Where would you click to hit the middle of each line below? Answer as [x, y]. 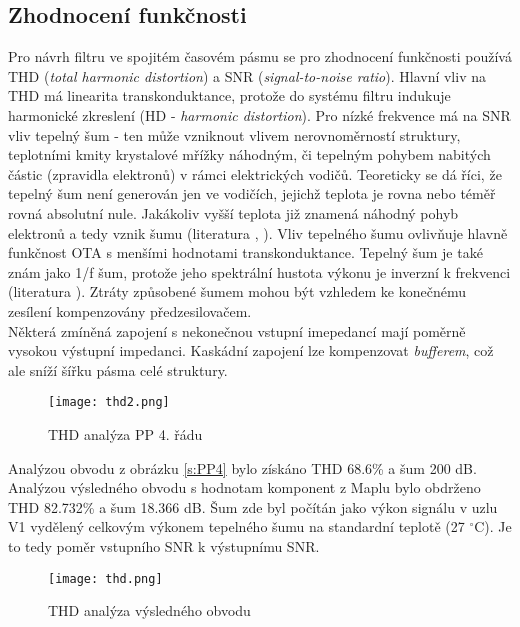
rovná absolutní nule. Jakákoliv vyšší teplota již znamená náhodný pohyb [233, 212]
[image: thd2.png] [109, 402]
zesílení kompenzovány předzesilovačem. [130, 310]
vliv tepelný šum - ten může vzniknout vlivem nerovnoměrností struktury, [234, 134]
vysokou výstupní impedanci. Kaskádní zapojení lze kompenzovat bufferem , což [251, 350]
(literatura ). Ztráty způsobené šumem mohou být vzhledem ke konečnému [237, 291]
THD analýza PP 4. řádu [125, 433]
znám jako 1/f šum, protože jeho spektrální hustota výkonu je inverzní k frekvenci [259, 271]
